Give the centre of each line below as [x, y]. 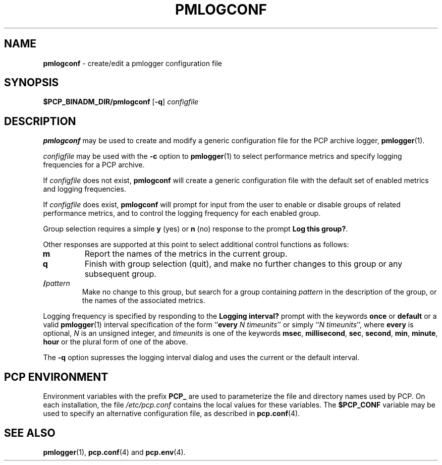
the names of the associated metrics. [144, 301]
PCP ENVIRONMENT [56, 377]
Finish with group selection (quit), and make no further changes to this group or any [243, 264]
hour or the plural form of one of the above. [116, 342]
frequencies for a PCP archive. [94, 165]
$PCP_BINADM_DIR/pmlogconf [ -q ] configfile [121, 102]
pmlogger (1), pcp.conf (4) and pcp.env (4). [114, 452]
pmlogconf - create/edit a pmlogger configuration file [133, 63]
